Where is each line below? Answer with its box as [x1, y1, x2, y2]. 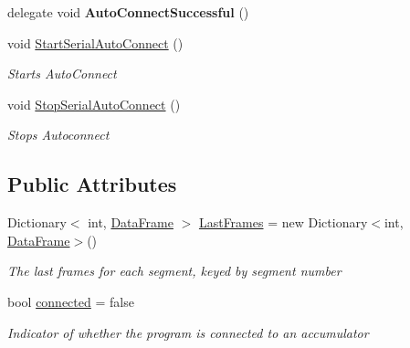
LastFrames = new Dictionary [198, 213, 368, 232]
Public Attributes [7, 170, 177, 198]
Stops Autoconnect [7, 125, 110, 144]
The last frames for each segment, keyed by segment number [7, 261, 342, 280]
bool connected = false [7, 291, 134, 311]
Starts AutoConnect [7, 64, 117, 83]
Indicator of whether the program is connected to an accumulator [7, 322, 369, 342]
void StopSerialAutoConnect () [7, 94, 181, 113]
